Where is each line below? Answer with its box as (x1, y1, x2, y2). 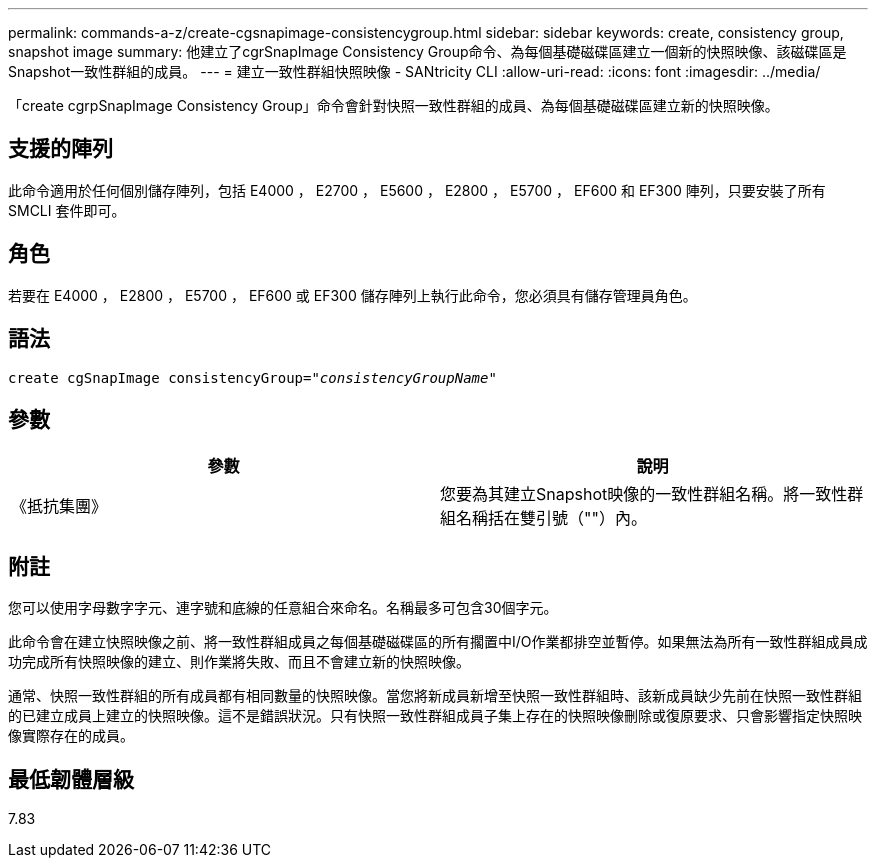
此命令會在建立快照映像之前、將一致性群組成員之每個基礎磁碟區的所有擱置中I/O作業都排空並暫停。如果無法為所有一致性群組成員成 (8, 633, 868, 651)
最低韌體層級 (8, 766, 134, 792)
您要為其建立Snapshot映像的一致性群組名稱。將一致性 (440, 484, 848, 505)
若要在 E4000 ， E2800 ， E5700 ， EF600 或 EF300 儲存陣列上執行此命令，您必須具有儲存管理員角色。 (8, 286, 697, 304)
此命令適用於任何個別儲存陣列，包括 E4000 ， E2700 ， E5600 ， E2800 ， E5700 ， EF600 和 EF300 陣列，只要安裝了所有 (8, 181, 826, 199)
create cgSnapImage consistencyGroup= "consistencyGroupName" (8, 369, 497, 386)
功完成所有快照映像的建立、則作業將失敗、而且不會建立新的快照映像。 (8, 653, 470, 671)
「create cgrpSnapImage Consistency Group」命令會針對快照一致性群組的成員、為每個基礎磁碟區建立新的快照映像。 (8, 97, 779, 114)
